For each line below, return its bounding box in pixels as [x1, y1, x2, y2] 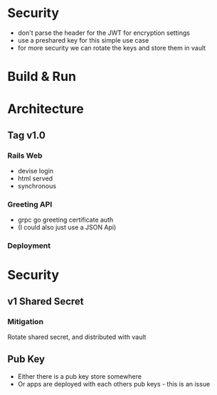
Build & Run [7, 69, 77, 85]
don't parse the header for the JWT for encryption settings [17, 28, 191, 37]
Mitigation [7, 316, 44, 326]
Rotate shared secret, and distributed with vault [7, 332, 147, 342]
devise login [17, 167, 54, 175]
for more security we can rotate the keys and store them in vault [17, 43, 206, 52]
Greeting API [7, 199, 53, 209]
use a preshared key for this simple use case [17, 36, 149, 44]
